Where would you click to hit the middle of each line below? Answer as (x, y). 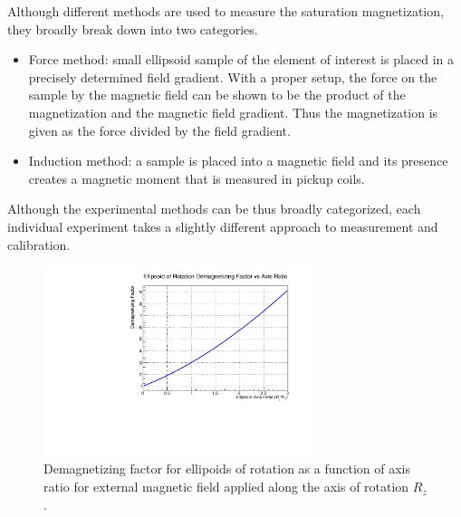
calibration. (39, 244)
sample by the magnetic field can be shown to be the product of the (217, 95)
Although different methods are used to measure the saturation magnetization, (226, 11)
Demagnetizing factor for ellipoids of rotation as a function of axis (227, 469)
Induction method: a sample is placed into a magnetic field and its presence (238, 161)
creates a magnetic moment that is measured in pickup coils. (197, 178)
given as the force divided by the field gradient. (159, 130)
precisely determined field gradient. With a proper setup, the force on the (233, 77)
